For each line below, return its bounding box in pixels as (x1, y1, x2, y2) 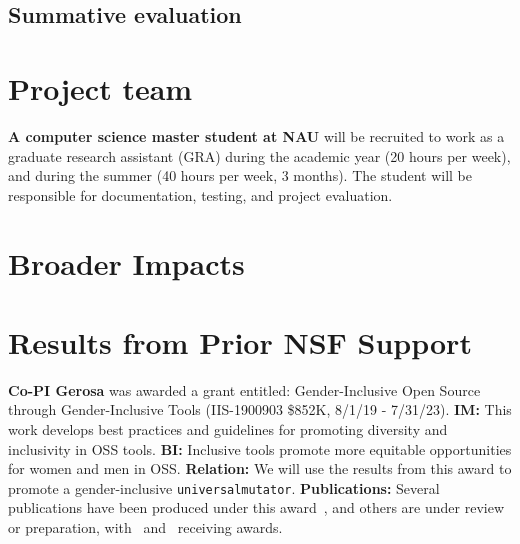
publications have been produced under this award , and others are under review (8, 497, 504, 518)
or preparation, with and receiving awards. (8, 517, 283, 537)
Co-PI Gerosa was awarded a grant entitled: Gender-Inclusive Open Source (8, 379, 481, 400)
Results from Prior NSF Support (8, 321, 472, 362)
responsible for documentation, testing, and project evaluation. (8, 184, 393, 205)
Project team (8, 67, 193, 108)
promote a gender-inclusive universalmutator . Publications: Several (8, 477, 440, 498)
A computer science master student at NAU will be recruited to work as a (8, 125, 505, 146)
